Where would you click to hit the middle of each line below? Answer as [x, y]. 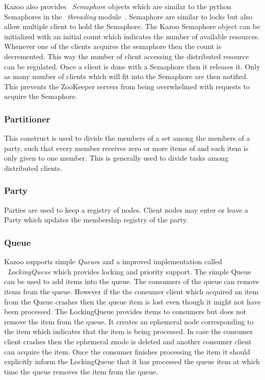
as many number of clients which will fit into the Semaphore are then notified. [126, 76]
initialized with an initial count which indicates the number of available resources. [132, 36]
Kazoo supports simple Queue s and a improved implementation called [113, 261]
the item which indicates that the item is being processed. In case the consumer [129, 331]
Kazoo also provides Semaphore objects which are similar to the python [118, 6]
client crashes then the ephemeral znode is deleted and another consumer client [128, 341]
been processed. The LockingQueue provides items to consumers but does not [125, 311]
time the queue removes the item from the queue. [81, 371]
